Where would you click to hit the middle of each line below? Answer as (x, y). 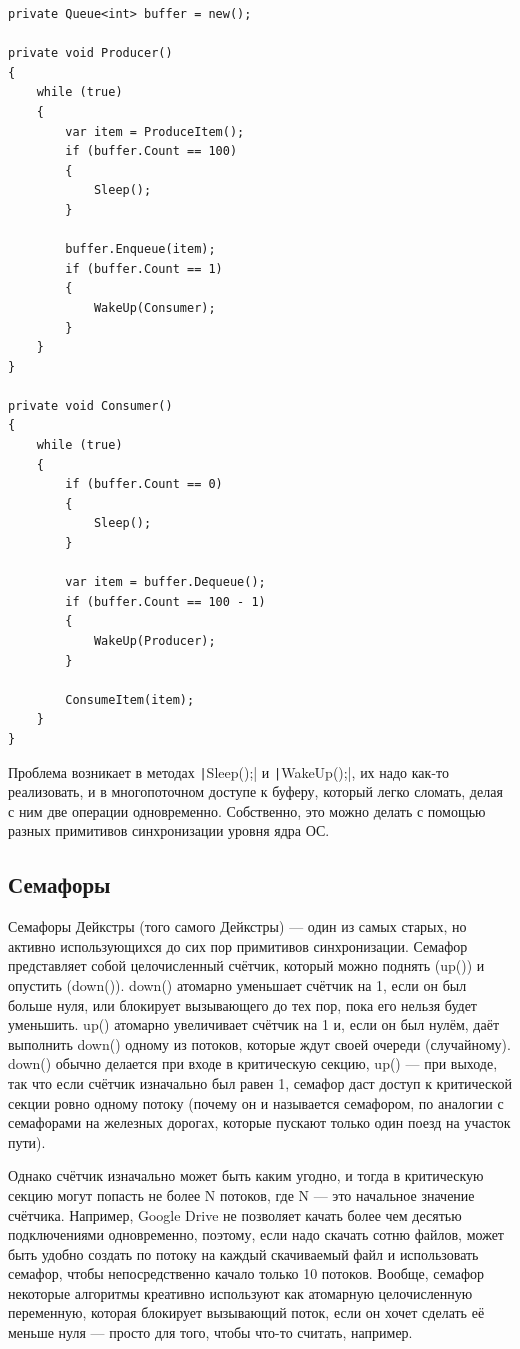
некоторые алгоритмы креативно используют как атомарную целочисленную (240, 1292)
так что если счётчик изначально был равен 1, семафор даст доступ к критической (260, 1082)
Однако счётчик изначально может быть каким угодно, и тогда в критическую (246, 1175)
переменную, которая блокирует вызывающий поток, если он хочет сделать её (246, 1312)
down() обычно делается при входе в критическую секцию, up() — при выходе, (253, 1063)
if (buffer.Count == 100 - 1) (165, 601)
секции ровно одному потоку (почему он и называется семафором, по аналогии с (256, 1102)
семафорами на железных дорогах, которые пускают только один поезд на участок (259, 1122)
